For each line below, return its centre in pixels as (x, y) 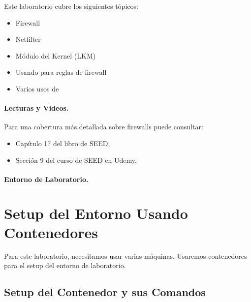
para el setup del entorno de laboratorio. (65, 265)
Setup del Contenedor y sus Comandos (105, 292)
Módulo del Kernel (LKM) (56, 55)
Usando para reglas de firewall (61, 72)
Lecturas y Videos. (36, 108)
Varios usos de (37, 88)
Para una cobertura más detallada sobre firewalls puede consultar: (104, 127)
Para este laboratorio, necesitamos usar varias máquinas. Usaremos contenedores (125, 256)
